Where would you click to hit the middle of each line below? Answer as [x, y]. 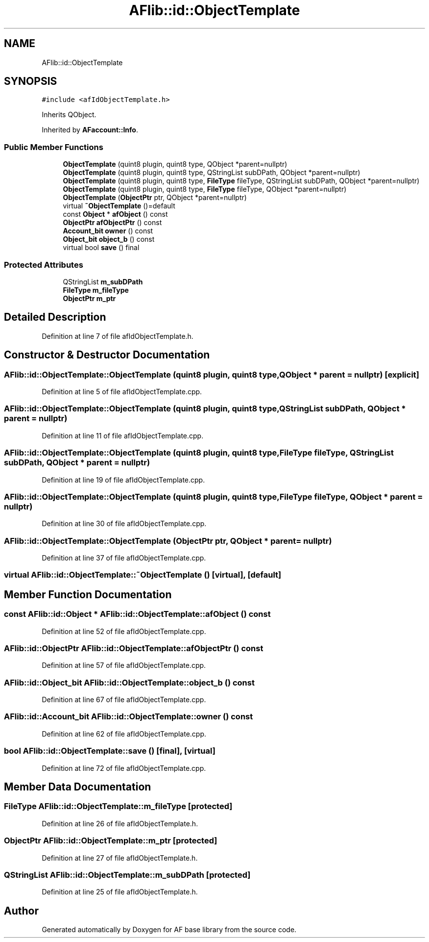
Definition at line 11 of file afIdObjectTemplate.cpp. [123, 435]
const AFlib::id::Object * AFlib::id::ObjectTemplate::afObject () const [137, 614]
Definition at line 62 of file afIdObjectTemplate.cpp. [124, 734]
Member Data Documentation [78, 787]
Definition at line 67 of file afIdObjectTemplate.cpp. [124, 700]
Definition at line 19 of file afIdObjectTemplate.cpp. [123, 480]
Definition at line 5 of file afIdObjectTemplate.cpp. [122, 392]
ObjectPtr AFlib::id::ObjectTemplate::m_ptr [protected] [111, 841]
